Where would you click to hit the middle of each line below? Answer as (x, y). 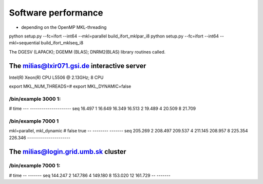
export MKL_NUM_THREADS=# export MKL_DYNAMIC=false (70, 86)
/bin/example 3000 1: (35, 99)
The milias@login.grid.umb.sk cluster (68, 152)
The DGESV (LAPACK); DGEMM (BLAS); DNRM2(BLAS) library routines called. (87, 52)
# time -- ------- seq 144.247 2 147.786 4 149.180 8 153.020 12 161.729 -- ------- (90, 175)
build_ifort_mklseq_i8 (62, 43)
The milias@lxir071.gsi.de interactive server (77, 66)
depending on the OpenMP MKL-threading (64, 27)
